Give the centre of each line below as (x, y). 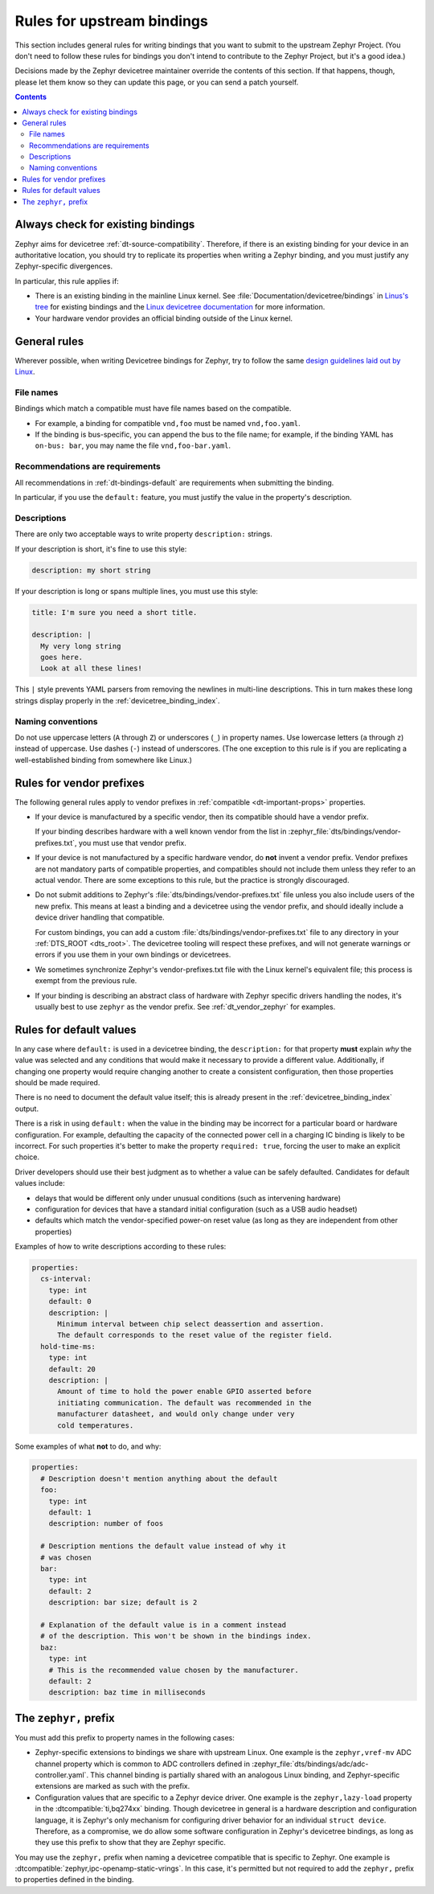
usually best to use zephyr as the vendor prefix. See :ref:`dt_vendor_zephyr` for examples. (185, 1006)
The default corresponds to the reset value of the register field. (195, 1335)
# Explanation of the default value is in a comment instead (164, 1625)
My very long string (81, 646)
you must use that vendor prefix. (132, 842)
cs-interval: (66, 1279)
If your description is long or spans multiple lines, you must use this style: (137, 591)
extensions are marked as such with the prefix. (113, 1786)
